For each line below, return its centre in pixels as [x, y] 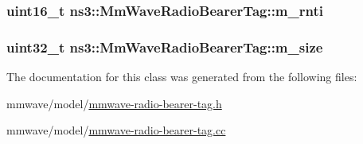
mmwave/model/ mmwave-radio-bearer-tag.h [114, 103]
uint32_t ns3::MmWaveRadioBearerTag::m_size [165, 47]
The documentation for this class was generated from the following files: [182, 77]
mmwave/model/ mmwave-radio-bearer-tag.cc [116, 130]
